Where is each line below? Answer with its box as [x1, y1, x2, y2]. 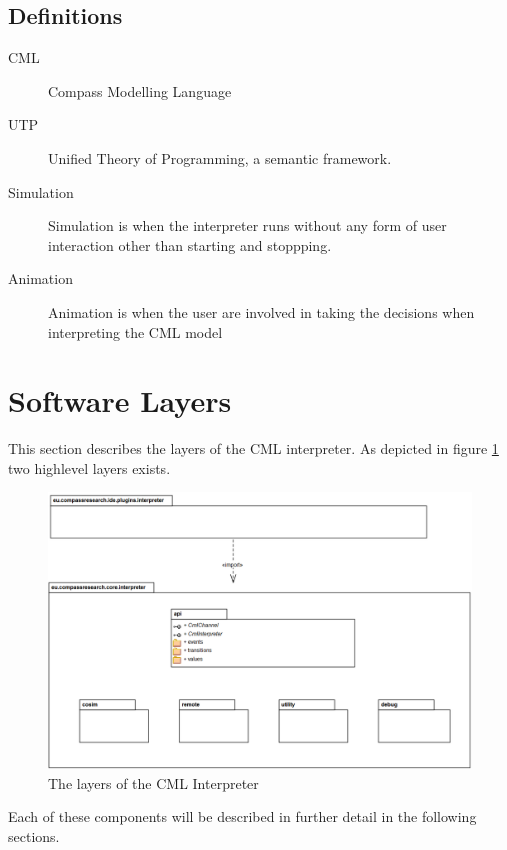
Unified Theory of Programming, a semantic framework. [48, 147, 392, 168]
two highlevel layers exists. [8, 457, 171, 478]
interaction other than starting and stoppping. [48, 234, 332, 255]
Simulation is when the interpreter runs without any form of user [48, 215, 447, 236]
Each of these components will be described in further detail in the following [8, 806, 477, 827]
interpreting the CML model [48, 321, 223, 342]
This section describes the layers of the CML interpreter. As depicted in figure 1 [8, 438, 499, 459]
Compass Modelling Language [48, 80, 232, 101]
